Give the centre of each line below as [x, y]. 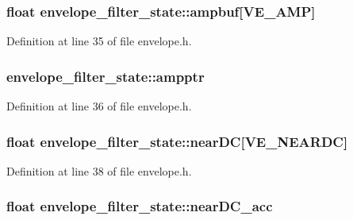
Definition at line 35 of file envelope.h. [99, 41]
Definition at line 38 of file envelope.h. [99, 170]
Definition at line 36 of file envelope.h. [99, 106]
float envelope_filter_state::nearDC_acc [140, 206]
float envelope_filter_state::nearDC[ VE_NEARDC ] [177, 141]
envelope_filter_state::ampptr [106, 76]
